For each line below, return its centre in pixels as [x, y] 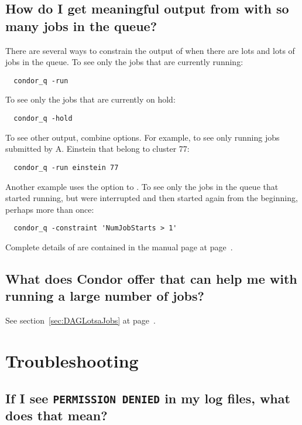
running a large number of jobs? [105, 296]
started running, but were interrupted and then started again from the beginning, [152, 198]
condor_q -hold [43, 119]
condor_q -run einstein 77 [66, 167]
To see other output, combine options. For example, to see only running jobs [143, 137]
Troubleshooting [72, 360]
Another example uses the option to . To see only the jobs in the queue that [142, 186]
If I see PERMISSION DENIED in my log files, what [148, 398]
